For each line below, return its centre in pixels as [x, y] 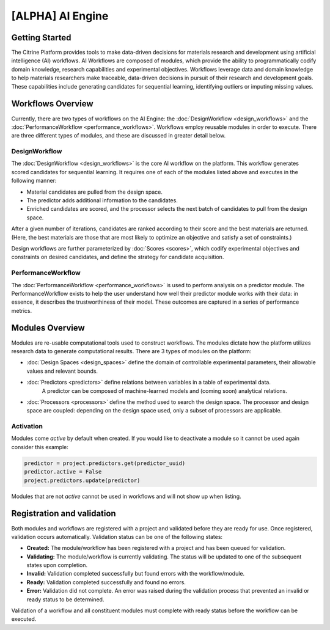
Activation [27, 427]
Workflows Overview [53, 104]
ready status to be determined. [65, 599]
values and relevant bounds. [62, 371]
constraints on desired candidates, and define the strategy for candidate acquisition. [118, 257]
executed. [24, 619]
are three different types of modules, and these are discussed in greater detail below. [119, 136]
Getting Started [41, 38]
